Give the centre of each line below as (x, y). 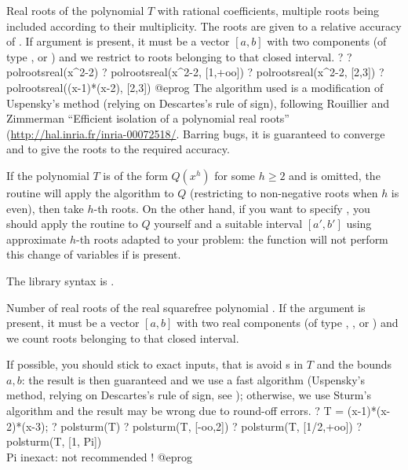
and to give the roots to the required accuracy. (118, 149)
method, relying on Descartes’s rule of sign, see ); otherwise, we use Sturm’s (189, 395)
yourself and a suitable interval (228, 224)
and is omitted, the (335, 175)
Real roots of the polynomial (75, 10)
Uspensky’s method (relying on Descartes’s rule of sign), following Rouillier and (198, 103)
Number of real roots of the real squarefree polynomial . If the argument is (186, 307)
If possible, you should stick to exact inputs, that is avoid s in (155, 364)
